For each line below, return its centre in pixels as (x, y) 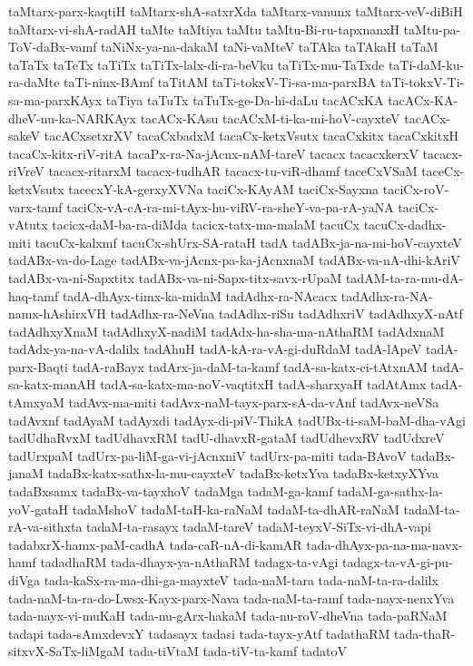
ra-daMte (34, 82)
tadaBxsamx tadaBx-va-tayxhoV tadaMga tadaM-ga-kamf (171, 491)
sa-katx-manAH (52, 384)
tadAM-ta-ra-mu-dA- (404, 277)
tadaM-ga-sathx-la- (390, 491)
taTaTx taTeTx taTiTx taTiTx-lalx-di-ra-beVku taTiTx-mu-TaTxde (197, 64)
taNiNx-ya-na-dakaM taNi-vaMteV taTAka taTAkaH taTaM (270, 47)
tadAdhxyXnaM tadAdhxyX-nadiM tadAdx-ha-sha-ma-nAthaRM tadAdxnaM (227, 331)
